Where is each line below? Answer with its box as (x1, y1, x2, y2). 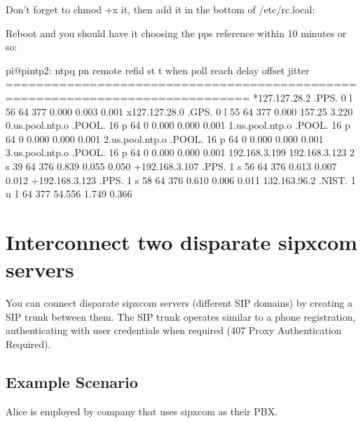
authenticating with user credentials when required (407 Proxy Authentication (6, 323, 342, 338)
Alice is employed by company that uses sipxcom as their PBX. (6, 403, 278, 418)
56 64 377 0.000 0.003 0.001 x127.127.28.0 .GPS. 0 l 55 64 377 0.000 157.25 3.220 (6, 104, 353, 118)
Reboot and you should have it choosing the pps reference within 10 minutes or (6, 25, 347, 40)
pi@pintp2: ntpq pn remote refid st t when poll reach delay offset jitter (6, 62, 310, 77)
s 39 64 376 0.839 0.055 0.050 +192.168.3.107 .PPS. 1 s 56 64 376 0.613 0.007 (6, 158, 337, 173)
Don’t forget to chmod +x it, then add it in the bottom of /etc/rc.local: (6, 2, 315, 16)
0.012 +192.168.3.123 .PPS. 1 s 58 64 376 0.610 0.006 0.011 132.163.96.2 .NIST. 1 (6, 172, 356, 187)
